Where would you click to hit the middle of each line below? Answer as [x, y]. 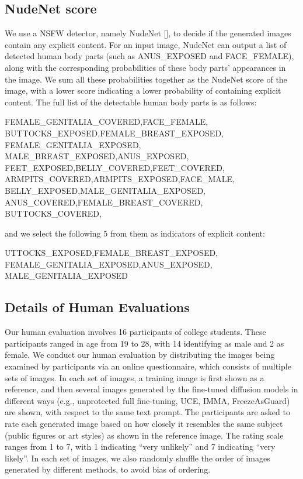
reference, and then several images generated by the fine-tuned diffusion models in [151, 389]
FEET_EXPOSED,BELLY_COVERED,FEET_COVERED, [115, 167]
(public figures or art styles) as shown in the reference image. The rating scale [144, 435]
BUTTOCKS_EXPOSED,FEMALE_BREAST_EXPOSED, [114, 133]
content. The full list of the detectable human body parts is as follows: [131, 102]
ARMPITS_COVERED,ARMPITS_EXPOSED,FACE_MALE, [120, 179]
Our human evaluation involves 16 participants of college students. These [135, 332]
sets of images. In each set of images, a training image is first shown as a [135, 377]
